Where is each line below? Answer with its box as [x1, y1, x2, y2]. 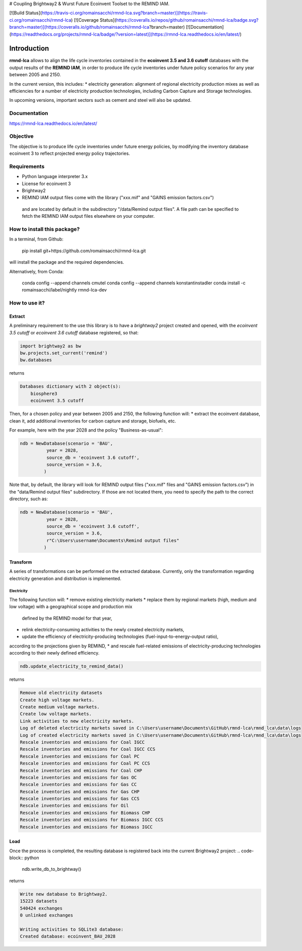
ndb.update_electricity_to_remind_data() [20, 664, 124, 669]
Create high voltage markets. [20, 697, 95, 703]
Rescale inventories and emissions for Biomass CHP [20, 810, 150, 815]
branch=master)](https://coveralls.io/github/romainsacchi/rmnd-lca [9, 24, 149, 30]
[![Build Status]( [9, 10, 42, 16]
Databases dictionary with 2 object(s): [20, 384, 121, 389]
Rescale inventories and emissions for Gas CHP [20, 789, 139, 794]
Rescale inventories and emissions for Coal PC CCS [20, 760, 150, 766]
